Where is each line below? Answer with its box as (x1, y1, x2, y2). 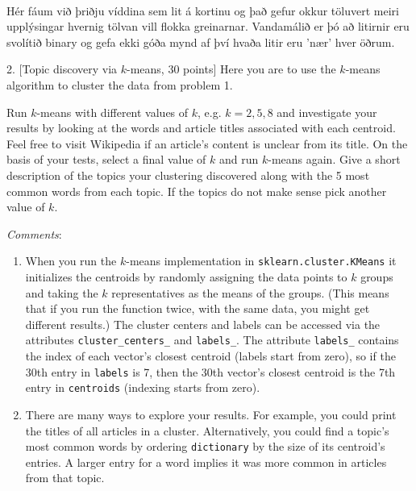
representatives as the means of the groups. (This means (111, 284, 389, 301)
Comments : (6, 225, 62, 242)
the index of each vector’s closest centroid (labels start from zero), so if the (25, 347, 396, 364)
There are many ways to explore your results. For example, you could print (25, 406, 397, 422)
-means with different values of (36, 103, 189, 120)
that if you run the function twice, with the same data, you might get (25, 300, 370, 317)
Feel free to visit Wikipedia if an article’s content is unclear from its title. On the (6, 135, 408, 152)
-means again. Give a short (268, 151, 401, 168)
